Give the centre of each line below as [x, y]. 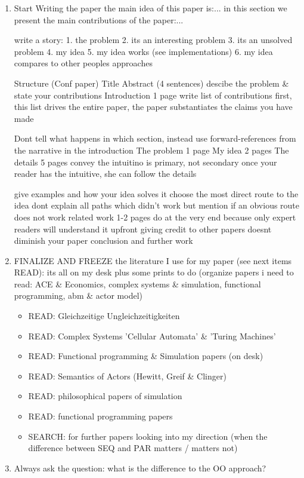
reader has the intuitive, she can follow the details [105, 174]
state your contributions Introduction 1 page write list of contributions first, [153, 95]
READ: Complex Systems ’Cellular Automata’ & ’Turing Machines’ [152, 335]
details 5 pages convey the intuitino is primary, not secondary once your [145, 162]
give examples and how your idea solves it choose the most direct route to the [156, 193]
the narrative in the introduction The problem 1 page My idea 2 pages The [151, 150]
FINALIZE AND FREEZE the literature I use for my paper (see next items [153, 260]
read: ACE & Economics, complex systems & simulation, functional [137, 284]
